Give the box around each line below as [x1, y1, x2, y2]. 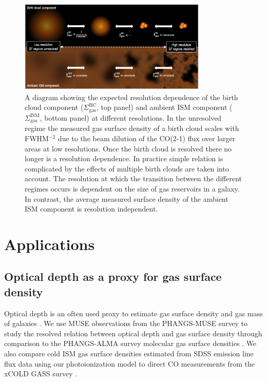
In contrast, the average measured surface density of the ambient [25, 193, 228, 204]
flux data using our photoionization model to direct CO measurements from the [4, 358, 255, 369]
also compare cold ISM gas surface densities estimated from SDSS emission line [4, 348, 254, 359]
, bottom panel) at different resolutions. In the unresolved [40, 112, 222, 123]
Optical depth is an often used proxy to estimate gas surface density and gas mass [4, 308, 263, 318]
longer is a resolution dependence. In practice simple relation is [25, 153, 223, 164]
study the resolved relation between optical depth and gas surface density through [4, 328, 262, 338]
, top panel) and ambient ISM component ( [97, 102, 233, 112]
